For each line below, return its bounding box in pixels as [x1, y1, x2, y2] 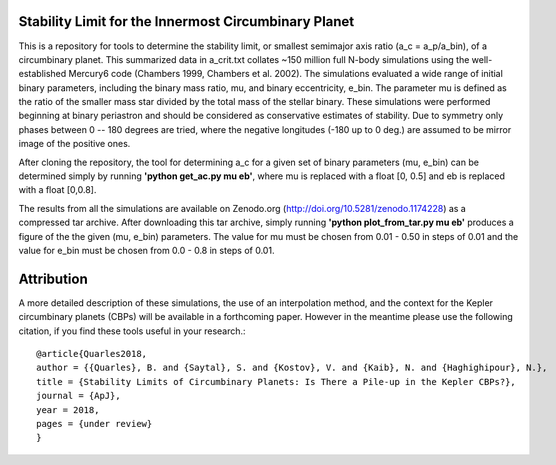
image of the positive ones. [18, 138, 131, 150]
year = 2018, [36, 404, 100, 415]
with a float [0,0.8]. [18, 184, 97, 196]
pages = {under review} [36, 418, 153, 430]
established [18, 68, 67, 80]
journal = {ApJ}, [36, 390, 121, 402]
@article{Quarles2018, [36, 348, 148, 360]
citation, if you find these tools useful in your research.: [18, 325, 246, 337]
